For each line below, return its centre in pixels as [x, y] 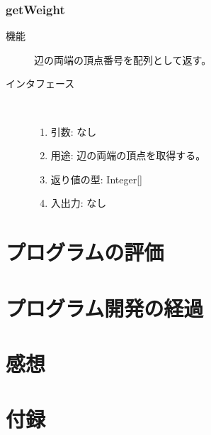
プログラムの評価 [85, 252]
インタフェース [40, 84]
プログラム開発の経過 [105, 307]
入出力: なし [79, 203]
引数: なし [74, 131]
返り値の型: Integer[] [96, 179]
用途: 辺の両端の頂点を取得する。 [128, 155]
